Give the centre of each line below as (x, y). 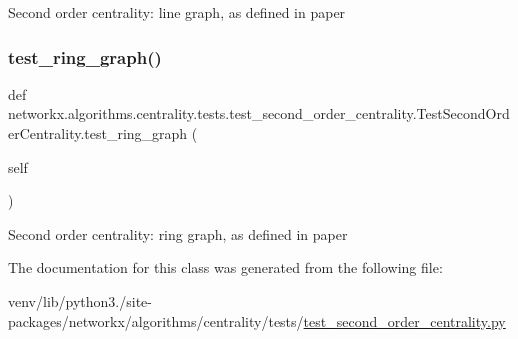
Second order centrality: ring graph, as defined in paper (178, 233)
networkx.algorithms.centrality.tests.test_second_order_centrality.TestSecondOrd (259, 113)
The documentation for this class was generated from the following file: (225, 267)
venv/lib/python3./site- (80, 300)
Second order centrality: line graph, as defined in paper (177, 12)
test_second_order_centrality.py (404, 320)
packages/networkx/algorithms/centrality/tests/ (156, 320)
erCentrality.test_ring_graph (98, 133)
